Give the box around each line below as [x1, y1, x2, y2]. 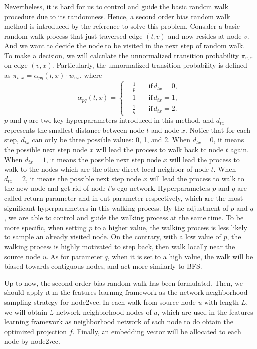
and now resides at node [168, 30, 242, 41]
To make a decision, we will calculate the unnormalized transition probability [4, 50, 239, 60]
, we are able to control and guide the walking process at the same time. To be [4, 212, 244, 223]
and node [151, 124, 179, 135]
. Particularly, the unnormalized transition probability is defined [52, 60, 247, 70]
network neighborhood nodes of [56, 306, 152, 317]
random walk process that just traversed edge [4, 30, 143, 41]
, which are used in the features [157, 306, 253, 317]
